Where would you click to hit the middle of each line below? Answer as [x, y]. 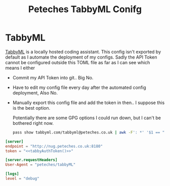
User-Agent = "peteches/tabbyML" [40, 165]
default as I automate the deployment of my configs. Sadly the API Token [81, 57]
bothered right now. [33, 123]
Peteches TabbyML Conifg [85, 9]
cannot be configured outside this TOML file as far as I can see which [78, 62]
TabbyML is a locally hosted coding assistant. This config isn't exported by [83, 52]
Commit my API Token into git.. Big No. [53, 77]
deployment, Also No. [35, 92]
